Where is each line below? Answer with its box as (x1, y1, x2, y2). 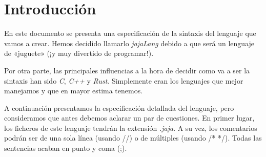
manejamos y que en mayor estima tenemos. (4, 85, 143, 96)
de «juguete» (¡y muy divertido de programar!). (4, 48, 154, 58)
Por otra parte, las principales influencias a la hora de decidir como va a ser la (4, 65, 250, 75)
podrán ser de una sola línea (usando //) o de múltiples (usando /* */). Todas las (4, 132, 262, 143)
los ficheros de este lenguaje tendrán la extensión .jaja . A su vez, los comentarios (4, 122, 257, 133)
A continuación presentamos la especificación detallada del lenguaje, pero (4, 102, 234, 113)
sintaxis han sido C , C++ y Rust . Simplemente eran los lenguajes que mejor (4, 75, 243, 86)
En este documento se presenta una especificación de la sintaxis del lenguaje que (4, 28, 256, 38)
